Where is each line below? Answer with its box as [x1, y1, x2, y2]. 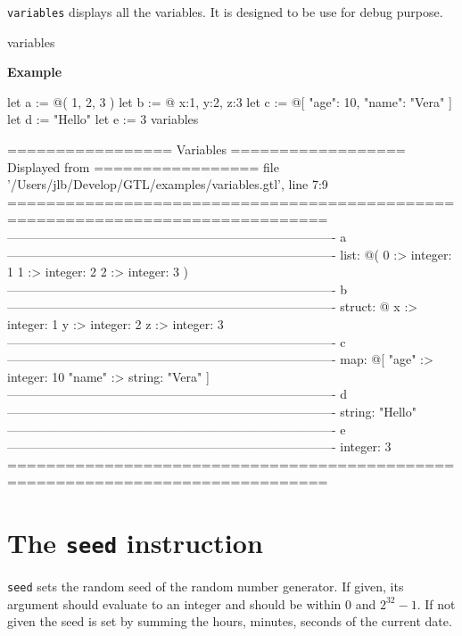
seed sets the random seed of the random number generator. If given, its [7, 577, 404, 596]
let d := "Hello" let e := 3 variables [7, 110, 199, 128]
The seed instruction [7, 524, 263, 561]
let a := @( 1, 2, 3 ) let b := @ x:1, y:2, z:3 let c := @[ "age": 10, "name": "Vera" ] [7, 92, 452, 111]
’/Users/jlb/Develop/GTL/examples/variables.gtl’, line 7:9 [7, 175, 328, 194]
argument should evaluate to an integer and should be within [7, 594, 342, 613]
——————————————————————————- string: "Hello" [7, 401, 417, 420]
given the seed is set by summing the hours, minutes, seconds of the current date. [7, 612, 452, 631]
